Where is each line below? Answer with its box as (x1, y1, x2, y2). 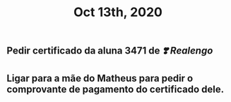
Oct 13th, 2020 (73, 4, 163, 20)
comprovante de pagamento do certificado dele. (6, 83, 225, 95)
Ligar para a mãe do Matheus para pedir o (6, 72, 194, 84)
